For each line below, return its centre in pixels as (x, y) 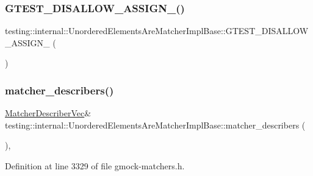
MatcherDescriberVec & (48, 113)
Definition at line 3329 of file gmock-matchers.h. (95, 166)
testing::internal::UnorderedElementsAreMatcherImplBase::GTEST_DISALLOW (157, 31)
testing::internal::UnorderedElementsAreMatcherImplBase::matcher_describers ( (155, 125)
